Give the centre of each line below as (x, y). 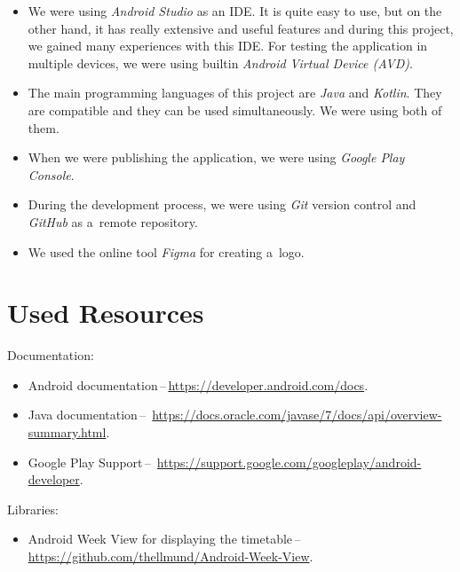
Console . (51, 174)
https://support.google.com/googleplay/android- (289, 462)
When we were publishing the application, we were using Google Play (216, 157)
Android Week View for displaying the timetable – (164, 539)
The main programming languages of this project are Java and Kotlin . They (235, 93)
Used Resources (106, 313)
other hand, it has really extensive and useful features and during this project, (241, 28)
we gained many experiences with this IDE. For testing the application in (228, 46)
